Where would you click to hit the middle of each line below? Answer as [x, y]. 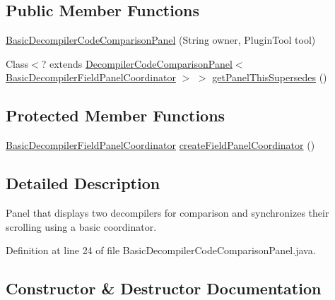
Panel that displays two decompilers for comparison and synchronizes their [167, 212]
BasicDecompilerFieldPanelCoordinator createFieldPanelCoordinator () [160, 145]
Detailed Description [83, 183]
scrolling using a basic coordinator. [81, 226]
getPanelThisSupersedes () [270, 77]
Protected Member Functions [116, 115]
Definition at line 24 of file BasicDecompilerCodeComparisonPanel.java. [161, 250]
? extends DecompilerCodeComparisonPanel [137, 63]
